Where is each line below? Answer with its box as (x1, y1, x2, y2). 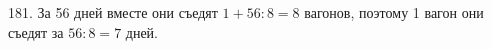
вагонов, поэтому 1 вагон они (304, 2, 484, 22)
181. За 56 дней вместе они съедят (8, 2, 218, 22)
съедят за (8, 21, 64, 42)
